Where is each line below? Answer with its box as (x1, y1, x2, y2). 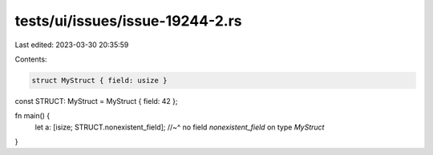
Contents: (14, 54, 47, 64)
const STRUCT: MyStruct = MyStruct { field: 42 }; (14, 96, 178, 105)
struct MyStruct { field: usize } (31, 76, 168, 85)
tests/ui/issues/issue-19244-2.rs (14, 12, 242, 30)
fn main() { (14, 111, 51, 121)
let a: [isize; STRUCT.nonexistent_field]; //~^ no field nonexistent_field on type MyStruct (34, 122, 325, 132)
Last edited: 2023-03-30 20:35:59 (14, 40, 129, 50)
